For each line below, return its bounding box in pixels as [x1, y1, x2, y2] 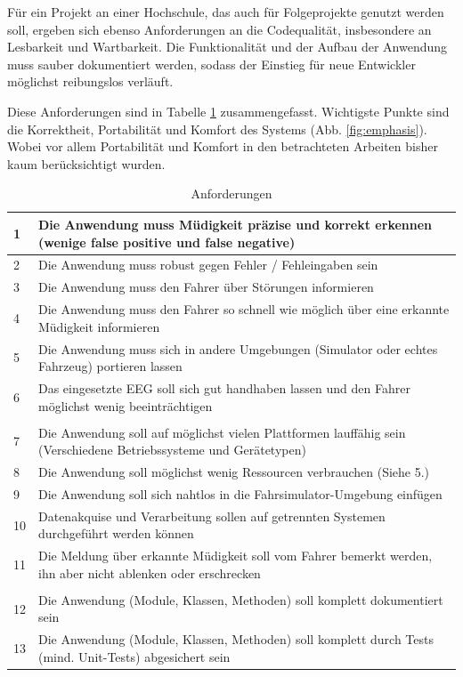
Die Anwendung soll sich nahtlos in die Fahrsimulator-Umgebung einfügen [38, 484, 443, 503]
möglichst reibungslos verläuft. [7, 72, 174, 91]
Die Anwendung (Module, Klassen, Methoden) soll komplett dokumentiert [38, 590, 443, 608]
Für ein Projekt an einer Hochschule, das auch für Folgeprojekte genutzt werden [7, 3, 444, 20]
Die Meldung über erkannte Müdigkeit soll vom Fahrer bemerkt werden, [38, 546, 433, 565]
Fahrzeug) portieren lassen [38, 357, 183, 375]
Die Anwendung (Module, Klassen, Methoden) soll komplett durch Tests [38, 630, 434, 649]
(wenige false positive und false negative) [38, 232, 296, 251]
